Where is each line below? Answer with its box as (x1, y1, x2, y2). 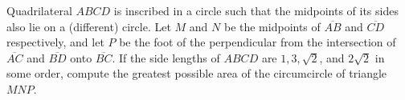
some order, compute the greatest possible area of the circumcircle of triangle (6, 65, 387, 82)
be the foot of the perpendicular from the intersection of (119, 34, 396, 50)
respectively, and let (6, 34, 104, 50)
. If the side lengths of (112, 49, 220, 66)
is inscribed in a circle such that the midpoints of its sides (113, 2, 399, 18)
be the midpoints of (223, 18, 321, 34)
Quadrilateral (6, 2, 72, 18)
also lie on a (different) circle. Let (6, 18, 171, 34)
